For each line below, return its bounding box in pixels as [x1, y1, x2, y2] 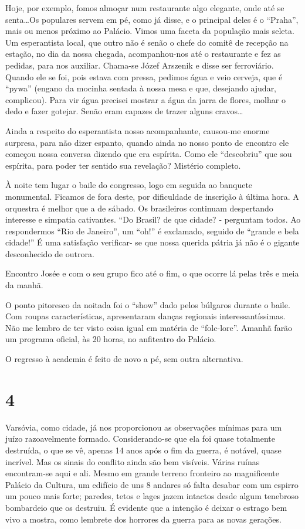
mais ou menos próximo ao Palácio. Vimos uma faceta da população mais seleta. [5, 25, 294, 37]
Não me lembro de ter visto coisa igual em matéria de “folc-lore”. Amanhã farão [5, 321, 293, 333]
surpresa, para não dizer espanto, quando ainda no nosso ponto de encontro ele [5, 136, 289, 148]
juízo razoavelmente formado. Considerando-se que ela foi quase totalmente [5, 432, 275, 445]
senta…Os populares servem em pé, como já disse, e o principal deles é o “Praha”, [5, 13, 299, 25]
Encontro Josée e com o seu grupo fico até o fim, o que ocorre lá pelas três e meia [5, 267, 299, 279]
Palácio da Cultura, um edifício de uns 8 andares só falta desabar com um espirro [5, 478, 299, 490]
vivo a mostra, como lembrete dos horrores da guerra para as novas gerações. [5, 513, 282, 525]
